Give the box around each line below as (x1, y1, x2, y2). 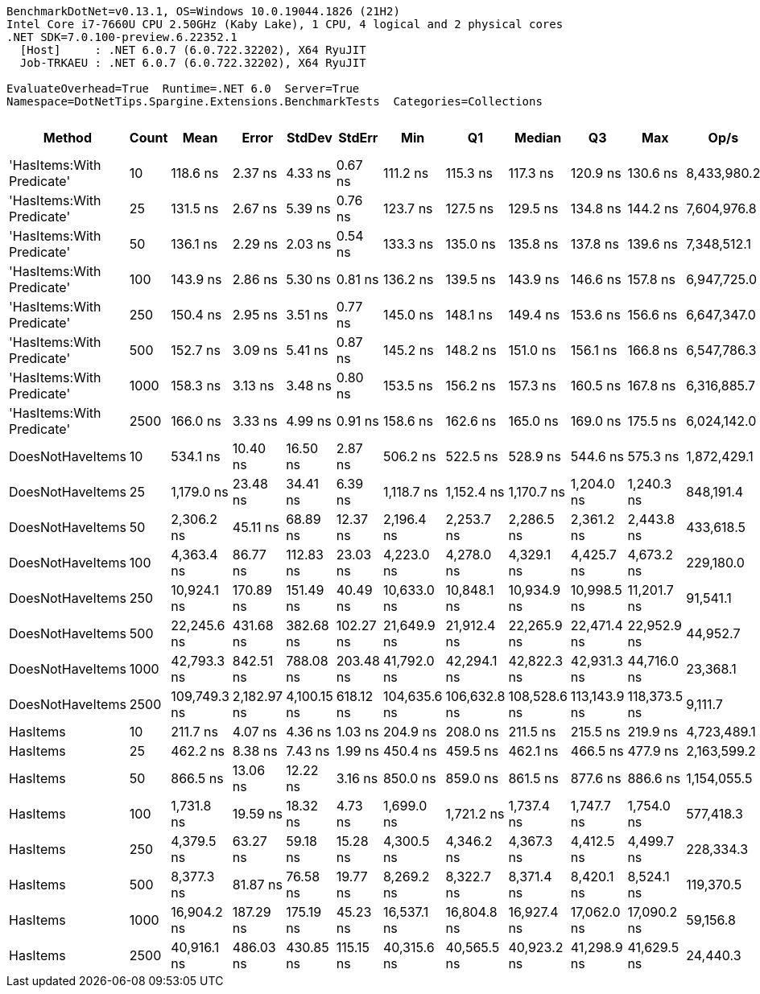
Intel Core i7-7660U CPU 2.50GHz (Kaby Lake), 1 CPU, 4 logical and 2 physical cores (6, 18, 564, 31)
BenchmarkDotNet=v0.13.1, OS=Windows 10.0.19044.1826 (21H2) (6, 5, 400, 18)
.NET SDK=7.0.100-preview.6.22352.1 (6, 31, 237, 43)
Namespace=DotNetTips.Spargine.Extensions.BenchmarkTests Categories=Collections (6, 95, 543, 108)
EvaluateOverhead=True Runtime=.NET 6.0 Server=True (6, 82, 360, 95)
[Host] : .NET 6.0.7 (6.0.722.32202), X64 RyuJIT (19, 43, 366, 56)
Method (43, 130, 93, 146)
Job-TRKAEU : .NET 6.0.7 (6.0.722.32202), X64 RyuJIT (19, 56, 366, 69)
